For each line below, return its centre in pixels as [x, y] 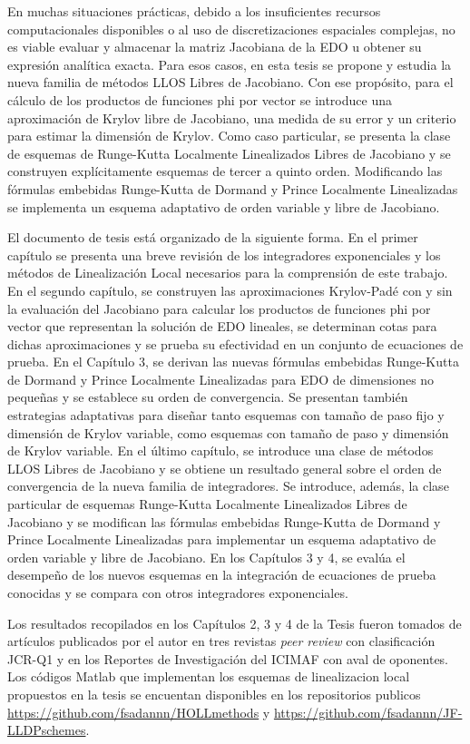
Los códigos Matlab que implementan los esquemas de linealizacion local [209, 676]
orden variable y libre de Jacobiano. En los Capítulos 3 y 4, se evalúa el [206, 557]
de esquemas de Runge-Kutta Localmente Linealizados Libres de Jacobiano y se [229, 153]
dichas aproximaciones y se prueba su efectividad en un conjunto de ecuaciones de [235, 343]
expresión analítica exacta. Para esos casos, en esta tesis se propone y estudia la [230, 64]
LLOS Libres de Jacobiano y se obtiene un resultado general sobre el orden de [225, 468]
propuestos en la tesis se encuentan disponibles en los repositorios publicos [214, 694]
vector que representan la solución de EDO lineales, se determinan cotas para [222, 326]
